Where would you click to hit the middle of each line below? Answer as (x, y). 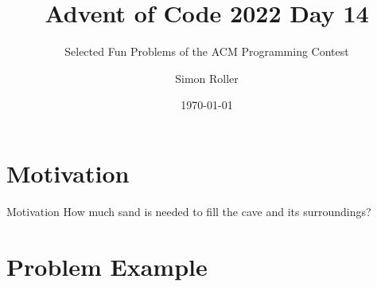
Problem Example (107, 266)
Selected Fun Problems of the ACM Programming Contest (207, 51)
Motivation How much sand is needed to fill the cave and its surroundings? (189, 211)
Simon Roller (207, 78)
